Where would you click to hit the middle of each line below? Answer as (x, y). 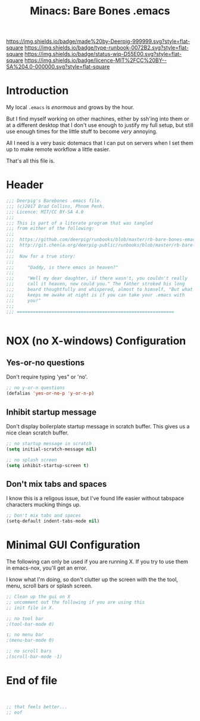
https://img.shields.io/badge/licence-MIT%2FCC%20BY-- (96, 60)
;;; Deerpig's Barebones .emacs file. (54, 201)
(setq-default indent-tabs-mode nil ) (53, 521)
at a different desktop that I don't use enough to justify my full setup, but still (100, 125)
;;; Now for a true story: (41, 256)
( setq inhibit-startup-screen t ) (48, 465)
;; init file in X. (30, 608)
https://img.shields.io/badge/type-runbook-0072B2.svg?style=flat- (107, 48)
